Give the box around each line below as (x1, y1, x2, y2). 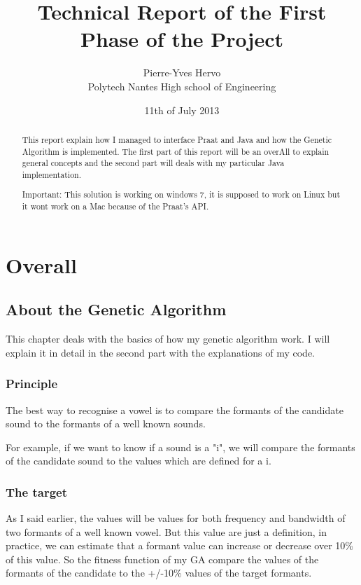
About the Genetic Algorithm (6, 298, 227, 320)
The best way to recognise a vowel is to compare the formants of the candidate (6, 402, 344, 417)
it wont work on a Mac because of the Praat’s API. (22, 200, 209, 212)
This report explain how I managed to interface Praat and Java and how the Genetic (22, 133, 332, 145)
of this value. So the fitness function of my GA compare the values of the (6, 551, 319, 566)
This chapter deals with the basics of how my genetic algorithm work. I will (6, 331, 330, 346)
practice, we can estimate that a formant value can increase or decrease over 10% (6, 538, 353, 553)
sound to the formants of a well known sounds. (6, 416, 206, 431)
